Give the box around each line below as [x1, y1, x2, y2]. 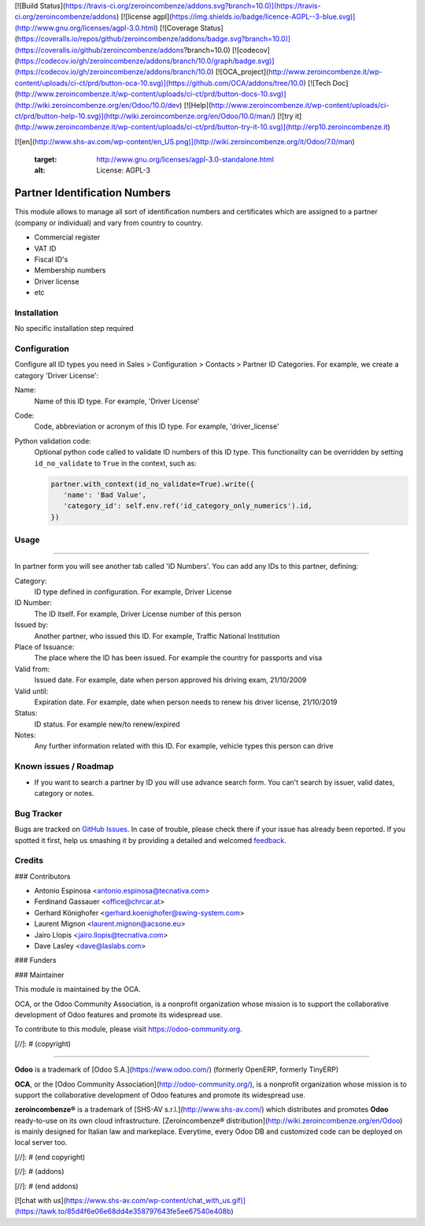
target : [34, 154, 57, 165]
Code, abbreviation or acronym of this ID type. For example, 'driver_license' [34, 422, 279, 431]
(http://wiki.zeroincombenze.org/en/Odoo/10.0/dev [14, 100, 180, 110]
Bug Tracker [14, 808, 63, 819]
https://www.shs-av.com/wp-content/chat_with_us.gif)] [65, 1196, 246, 1206]
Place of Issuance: [14, 642, 75, 652]
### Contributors [14, 871, 71, 881]
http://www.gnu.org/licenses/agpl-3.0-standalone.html [96, 154, 275, 165]
